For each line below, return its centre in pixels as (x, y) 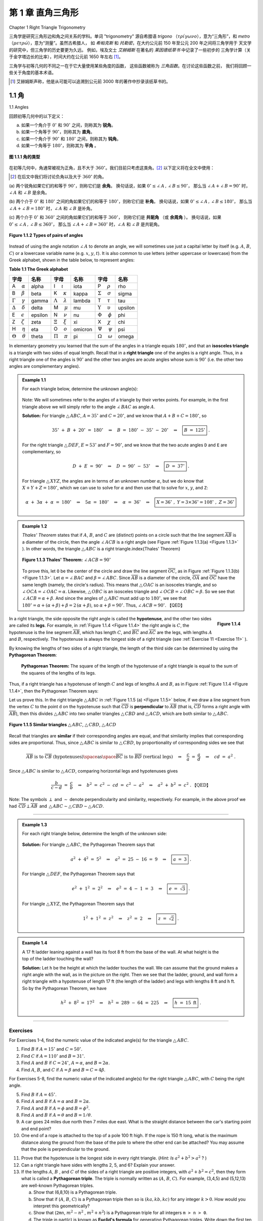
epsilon (39, 315)
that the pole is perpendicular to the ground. (66, 1149)
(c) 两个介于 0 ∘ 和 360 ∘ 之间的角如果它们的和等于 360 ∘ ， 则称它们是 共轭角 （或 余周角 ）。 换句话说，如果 (115, 217)
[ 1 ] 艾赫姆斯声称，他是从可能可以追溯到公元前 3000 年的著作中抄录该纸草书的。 (90, 82)
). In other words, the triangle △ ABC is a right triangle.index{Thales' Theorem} (101, 548)
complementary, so (41, 452)
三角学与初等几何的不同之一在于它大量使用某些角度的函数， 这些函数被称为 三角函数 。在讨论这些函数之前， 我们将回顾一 (130, 65)
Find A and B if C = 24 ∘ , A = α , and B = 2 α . (66, 1063)
